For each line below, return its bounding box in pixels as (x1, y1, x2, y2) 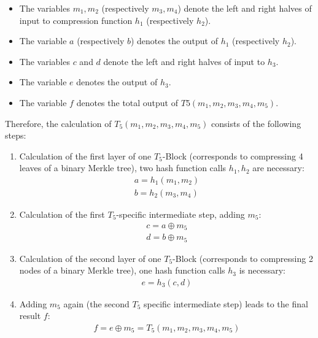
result (19, 309, 41, 322)
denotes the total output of (76, 96, 179, 109)
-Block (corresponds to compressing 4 (162, 149, 303, 162)
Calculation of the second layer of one (19, 252, 161, 264)
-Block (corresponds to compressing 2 (173, 252, 313, 264)
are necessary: (252, 161, 304, 174)
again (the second (63, 297, 130, 310)
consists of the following (211, 117, 301, 129)
